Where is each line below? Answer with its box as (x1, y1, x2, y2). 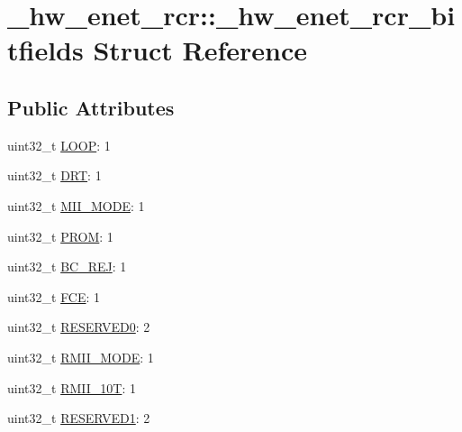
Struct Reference (93, 32, 308, 69)
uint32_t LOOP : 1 (7, 135, 111, 154)
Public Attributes (7, 93, 175, 121)
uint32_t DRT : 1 (7, 166, 102, 185)
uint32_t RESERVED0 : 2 (7, 317, 150, 336)
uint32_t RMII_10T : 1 (7, 378, 136, 397)
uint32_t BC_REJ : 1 (7, 257, 127, 276)
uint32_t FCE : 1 (7, 287, 101, 306)
